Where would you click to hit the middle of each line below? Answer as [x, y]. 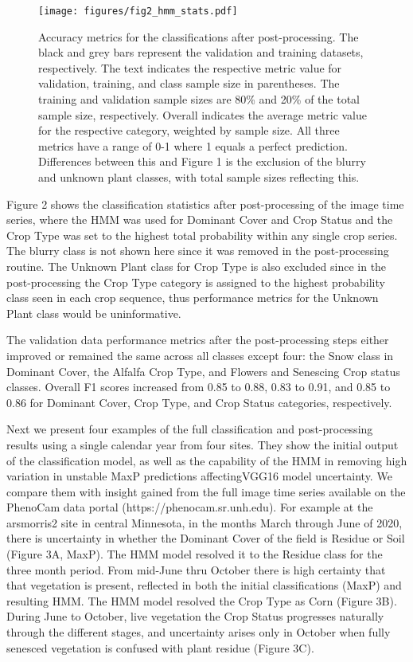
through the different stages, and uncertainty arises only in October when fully [199, 632]
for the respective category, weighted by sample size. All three [189, 130]
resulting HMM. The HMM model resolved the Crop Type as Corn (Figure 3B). [202, 600]
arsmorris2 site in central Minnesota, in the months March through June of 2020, [205, 522]
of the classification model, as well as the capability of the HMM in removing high [207, 460]
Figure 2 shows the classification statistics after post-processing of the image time [205, 204]
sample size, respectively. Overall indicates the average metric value [203, 114]
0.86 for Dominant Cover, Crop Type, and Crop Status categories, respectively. [199, 402]
